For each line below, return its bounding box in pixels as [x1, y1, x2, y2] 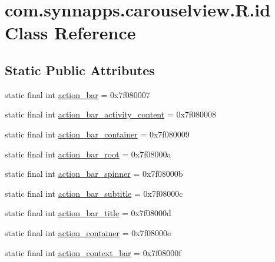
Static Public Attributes [5, 61, 155, 79]
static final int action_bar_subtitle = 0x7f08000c [5, 187, 183, 199]
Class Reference [5, 21, 136, 45]
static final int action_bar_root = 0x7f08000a [5, 147, 171, 160]
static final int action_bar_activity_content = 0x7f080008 [5, 108, 217, 120]
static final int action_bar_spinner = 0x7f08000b [5, 167, 183, 180]
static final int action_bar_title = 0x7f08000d [5, 207, 171, 219]
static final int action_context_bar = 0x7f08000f [5, 246, 181, 258]
